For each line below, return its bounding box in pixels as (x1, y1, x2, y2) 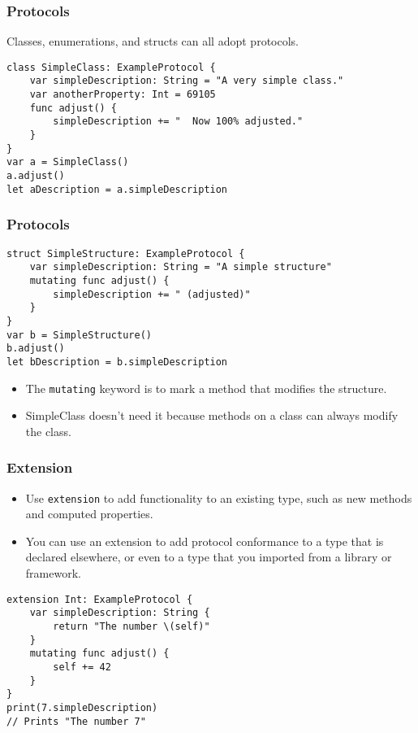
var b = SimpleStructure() (6, 329, 152, 341)
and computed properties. (25, 505, 153, 522)
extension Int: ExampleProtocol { (6, 593, 193, 605)
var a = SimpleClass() (6, 156, 129, 168)
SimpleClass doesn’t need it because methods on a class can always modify (25, 407, 399, 424)
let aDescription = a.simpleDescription (6, 183, 228, 195)
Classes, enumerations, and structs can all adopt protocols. (6, 33, 299, 50)
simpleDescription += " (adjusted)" (53, 288, 251, 300)
